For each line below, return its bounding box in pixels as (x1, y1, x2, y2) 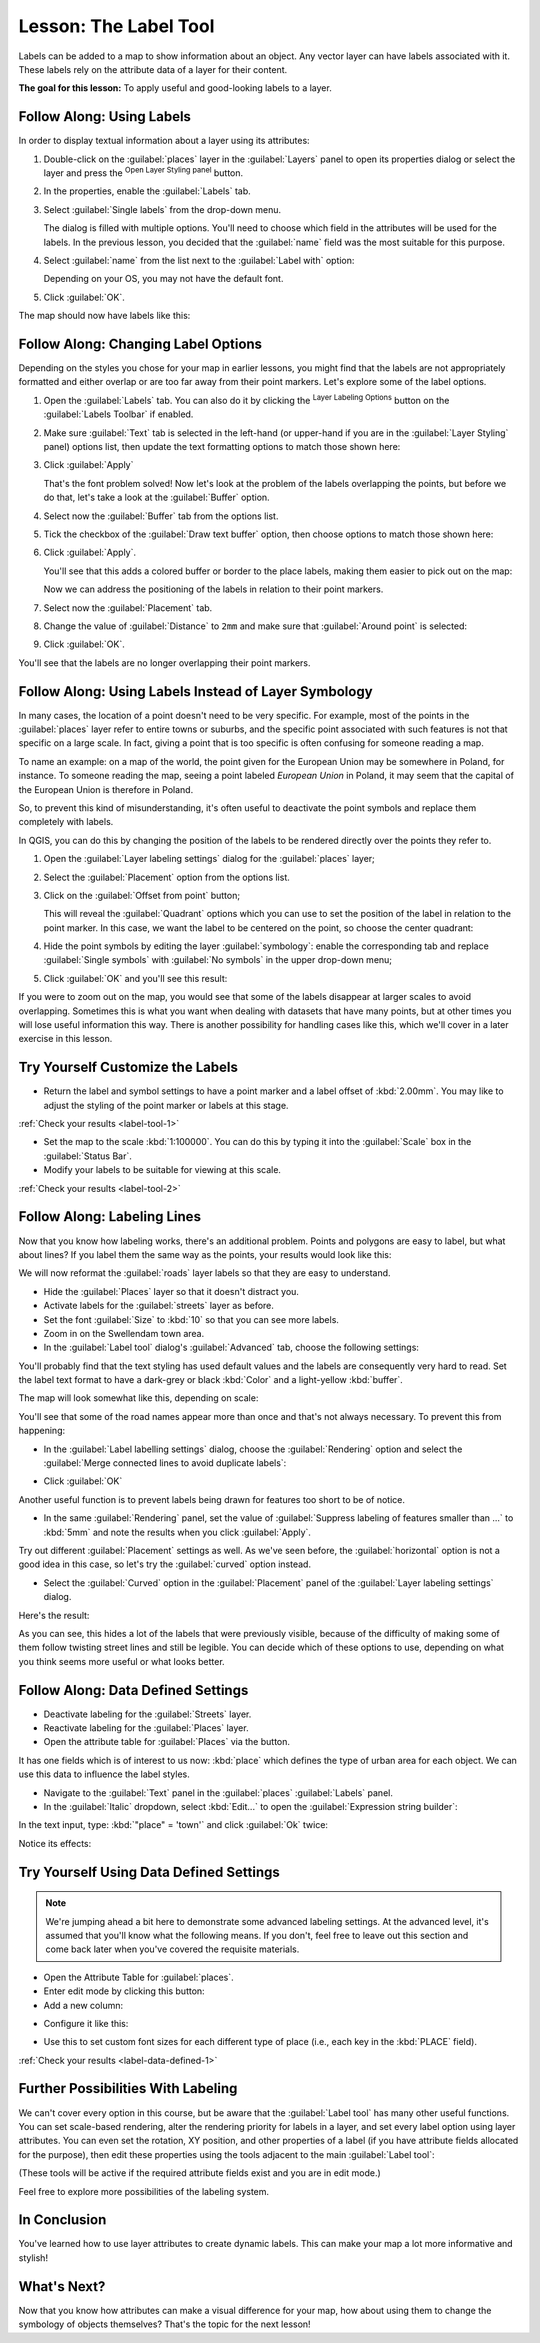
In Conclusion (18, 2211, 107, 2229)
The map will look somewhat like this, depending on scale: (18, 1392, 259, 1404)
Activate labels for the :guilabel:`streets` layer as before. (43, 1300, 275, 1312)
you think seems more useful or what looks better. (18, 1655, 225, 1667)
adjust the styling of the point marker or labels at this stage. (43, 1099, 289, 1111)
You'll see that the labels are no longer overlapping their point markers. (18, 656, 311, 669)
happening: (18, 1425, 65, 1437)
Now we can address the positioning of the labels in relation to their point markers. (43, 583, 384, 595)
